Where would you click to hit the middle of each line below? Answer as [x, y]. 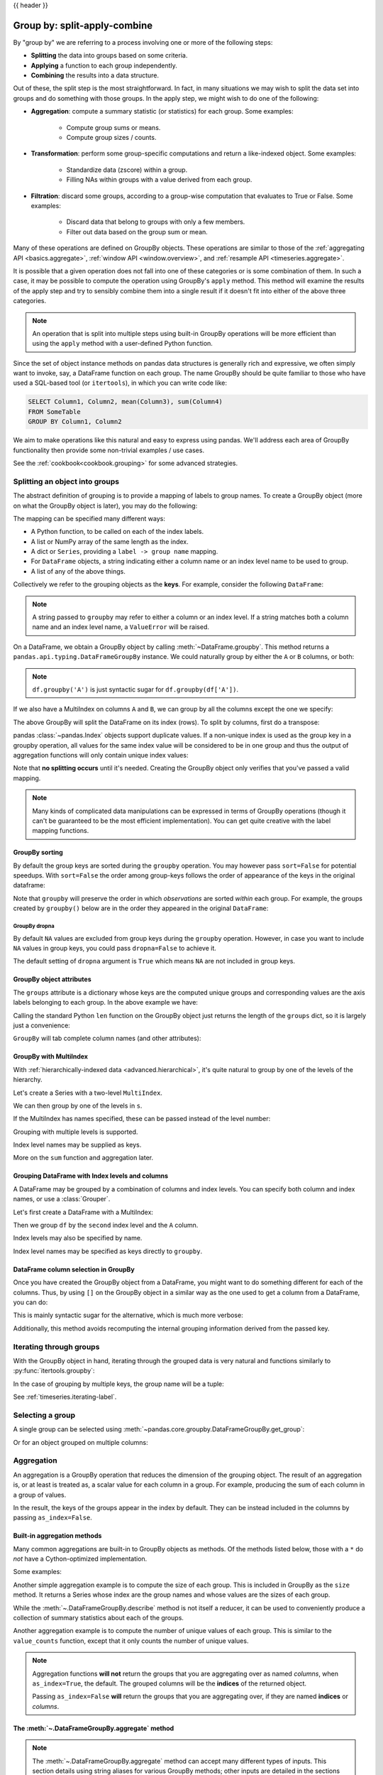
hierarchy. [28, 1080]
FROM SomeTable [54, 411]
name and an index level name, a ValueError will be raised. [121, 627]
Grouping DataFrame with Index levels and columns [91, 1176]
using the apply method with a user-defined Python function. [122, 344]
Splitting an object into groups [66, 481]
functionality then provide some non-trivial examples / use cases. [109, 450]
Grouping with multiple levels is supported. [76, 1132]
